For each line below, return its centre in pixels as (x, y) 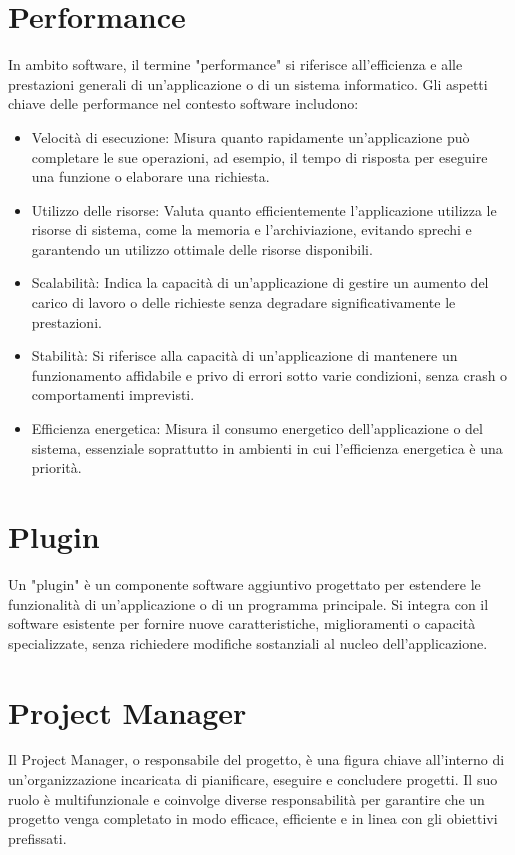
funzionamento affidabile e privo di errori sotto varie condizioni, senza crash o (269, 374)
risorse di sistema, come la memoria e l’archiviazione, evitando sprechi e (251, 229)
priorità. (56, 467)
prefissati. (37, 837)
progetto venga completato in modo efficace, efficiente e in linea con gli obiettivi (253, 818)
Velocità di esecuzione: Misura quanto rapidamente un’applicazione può (250, 136)
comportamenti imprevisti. (113, 394)
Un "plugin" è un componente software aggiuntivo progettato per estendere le (244, 583)
